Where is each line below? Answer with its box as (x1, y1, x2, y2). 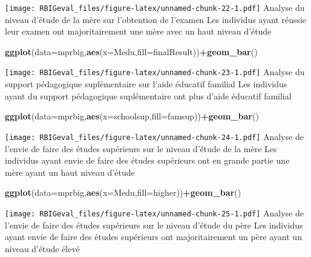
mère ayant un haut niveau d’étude (5, 165, 135, 178)
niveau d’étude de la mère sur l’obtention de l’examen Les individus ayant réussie (5, 13, 307, 25)
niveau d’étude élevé (5, 242, 80, 255)
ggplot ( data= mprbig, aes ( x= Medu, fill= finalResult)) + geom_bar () (5, 45, 258, 58)
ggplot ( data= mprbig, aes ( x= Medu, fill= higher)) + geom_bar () (5, 186, 241, 199)
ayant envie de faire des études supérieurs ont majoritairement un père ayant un (5, 230, 302, 243)
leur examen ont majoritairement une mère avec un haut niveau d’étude (5, 25, 272, 38)
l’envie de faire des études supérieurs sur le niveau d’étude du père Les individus (5, 218, 303, 231)
